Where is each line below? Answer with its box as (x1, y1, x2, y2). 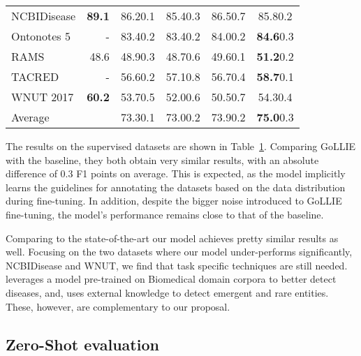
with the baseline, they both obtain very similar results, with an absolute (6, 152, 319, 167)
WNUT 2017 (11, 89, 74, 105)
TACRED (11, 68, 59, 84)
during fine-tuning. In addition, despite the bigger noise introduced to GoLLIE (6, 193, 342, 208)
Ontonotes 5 (11, 28, 71, 44)
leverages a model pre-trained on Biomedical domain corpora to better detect (6, 272, 337, 286)
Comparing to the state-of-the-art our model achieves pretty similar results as (6, 230, 339, 245)
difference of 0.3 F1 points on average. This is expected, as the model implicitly (6, 166, 346, 181)
